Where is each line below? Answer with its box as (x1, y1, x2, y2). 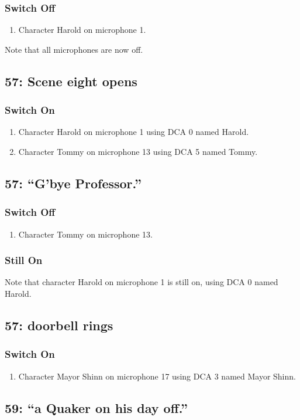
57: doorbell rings (5, 316, 113, 334)
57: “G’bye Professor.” (5, 174, 142, 192)
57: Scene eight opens (5, 72, 137, 90)
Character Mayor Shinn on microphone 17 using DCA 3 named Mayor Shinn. (18, 370, 296, 382)
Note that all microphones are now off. (5, 43, 143, 55)
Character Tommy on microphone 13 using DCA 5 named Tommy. (18, 145, 258, 157)
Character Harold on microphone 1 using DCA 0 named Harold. (18, 126, 249, 138)
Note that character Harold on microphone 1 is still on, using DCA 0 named (5, 276, 278, 288)
